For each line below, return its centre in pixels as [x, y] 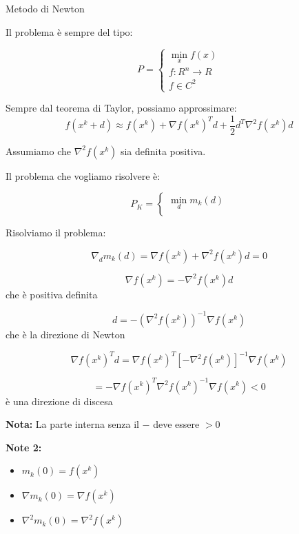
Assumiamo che [39, 151]
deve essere [176, 424]
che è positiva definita [52, 294]
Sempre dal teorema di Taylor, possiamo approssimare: [121, 107]
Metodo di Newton [45, 8]
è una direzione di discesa [59, 401]
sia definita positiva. [163, 151]
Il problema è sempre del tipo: [69, 31]
